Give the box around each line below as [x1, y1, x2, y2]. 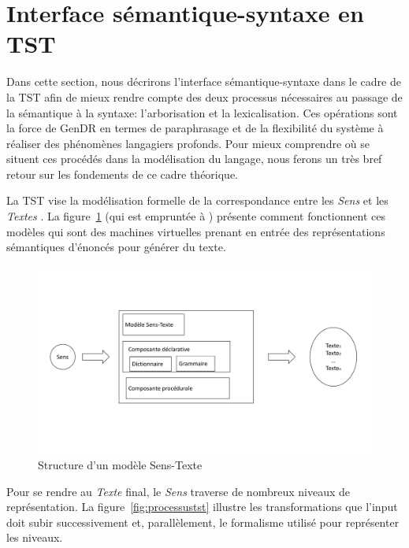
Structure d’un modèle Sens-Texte [38, 456, 203, 472]
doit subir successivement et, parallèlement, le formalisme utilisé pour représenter [6, 513, 400, 530]
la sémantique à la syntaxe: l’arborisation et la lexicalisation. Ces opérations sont [6, 104, 398, 120]
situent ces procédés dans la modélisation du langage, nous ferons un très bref [6, 150, 382, 167]
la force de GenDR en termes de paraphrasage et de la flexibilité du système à [6, 120, 384, 136]
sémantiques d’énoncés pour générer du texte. [6, 239, 226, 255]
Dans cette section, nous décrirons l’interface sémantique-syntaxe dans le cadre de [6, 73, 401, 90]
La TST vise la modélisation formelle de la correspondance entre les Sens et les [6, 192, 389, 209]
